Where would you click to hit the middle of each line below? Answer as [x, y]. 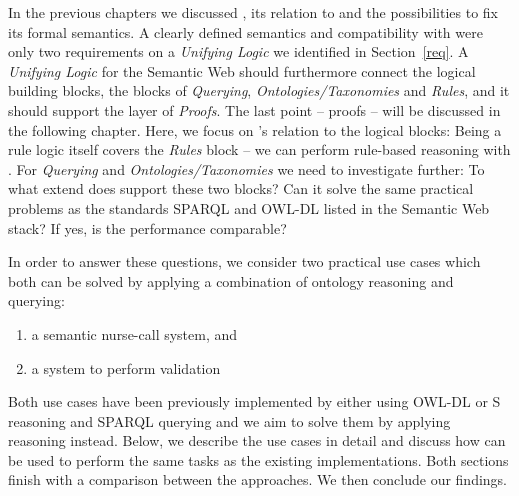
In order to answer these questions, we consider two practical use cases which [244, 261]
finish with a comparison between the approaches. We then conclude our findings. [257, 479]
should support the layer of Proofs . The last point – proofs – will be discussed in [254, 109]
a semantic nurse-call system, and [134, 333]
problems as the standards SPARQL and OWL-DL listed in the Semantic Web [249, 207]
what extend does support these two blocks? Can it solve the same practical [241, 188]
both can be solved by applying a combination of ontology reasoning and [231, 280]
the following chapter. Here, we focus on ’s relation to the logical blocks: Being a [255, 129]
